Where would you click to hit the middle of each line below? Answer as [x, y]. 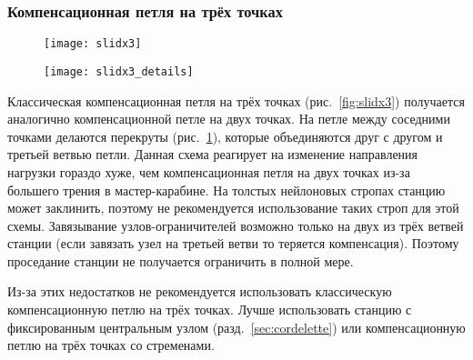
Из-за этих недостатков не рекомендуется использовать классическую [200, 291]
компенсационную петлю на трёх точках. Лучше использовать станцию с [210, 310]
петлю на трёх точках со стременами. [111, 345]
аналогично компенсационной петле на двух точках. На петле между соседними [229, 119]
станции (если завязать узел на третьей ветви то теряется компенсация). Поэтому [233, 243]
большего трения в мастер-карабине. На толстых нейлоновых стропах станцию [226, 190]
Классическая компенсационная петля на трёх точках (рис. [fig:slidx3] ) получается [236, 100]
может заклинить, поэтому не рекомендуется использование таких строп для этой [233, 208]
